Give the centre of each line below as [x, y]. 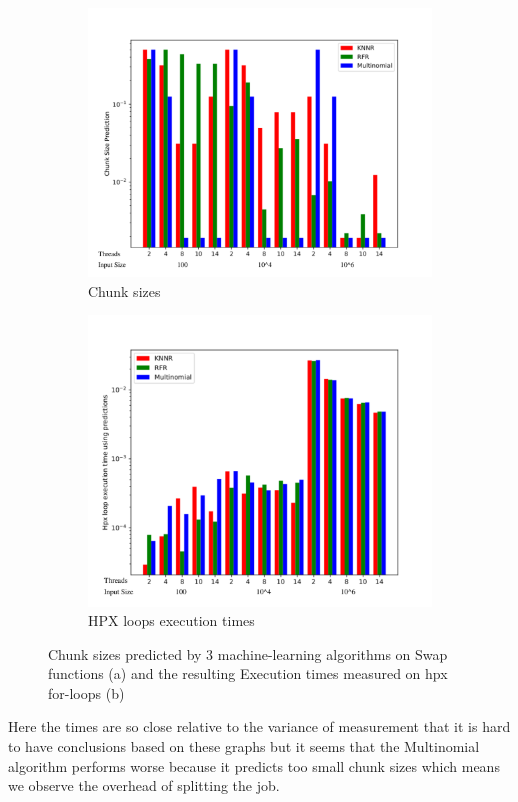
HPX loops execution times [171, 620]
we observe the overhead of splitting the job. [144, 785]
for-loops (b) [86, 692]
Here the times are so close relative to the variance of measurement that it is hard [259, 726]
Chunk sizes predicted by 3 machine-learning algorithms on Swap [248, 653]
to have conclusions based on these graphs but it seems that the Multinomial [244, 746]
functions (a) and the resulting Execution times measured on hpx [248, 673]
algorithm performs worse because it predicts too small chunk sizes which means [254, 765]
